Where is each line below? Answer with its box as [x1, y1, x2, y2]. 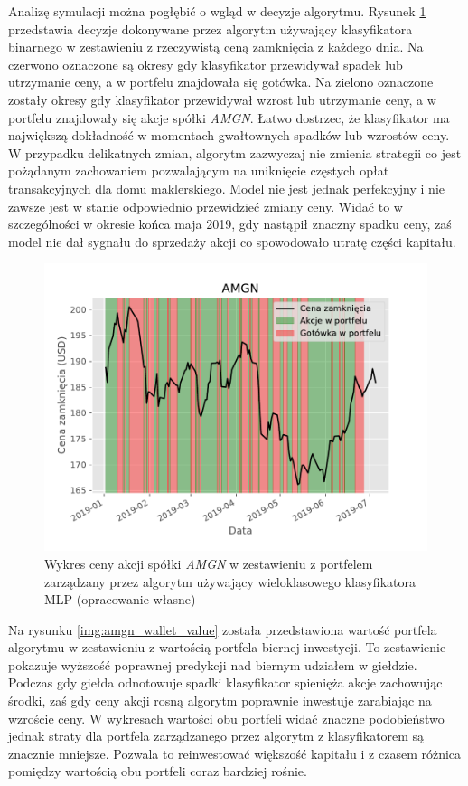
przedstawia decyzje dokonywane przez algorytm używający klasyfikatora [8, 19, 413, 38]
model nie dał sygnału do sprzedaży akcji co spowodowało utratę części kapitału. [8, 232, 456, 251]
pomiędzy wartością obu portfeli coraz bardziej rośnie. [8, 762, 307, 781]
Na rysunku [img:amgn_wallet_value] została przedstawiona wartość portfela [8, 620, 437, 639]
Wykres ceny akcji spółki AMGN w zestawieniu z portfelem [44, 554, 373, 573]
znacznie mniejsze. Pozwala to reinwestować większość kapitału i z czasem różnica [8, 743, 462, 762]
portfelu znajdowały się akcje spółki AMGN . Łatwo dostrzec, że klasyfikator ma [8, 108, 450, 127]
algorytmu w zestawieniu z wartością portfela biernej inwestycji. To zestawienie [8, 638, 446, 657]
